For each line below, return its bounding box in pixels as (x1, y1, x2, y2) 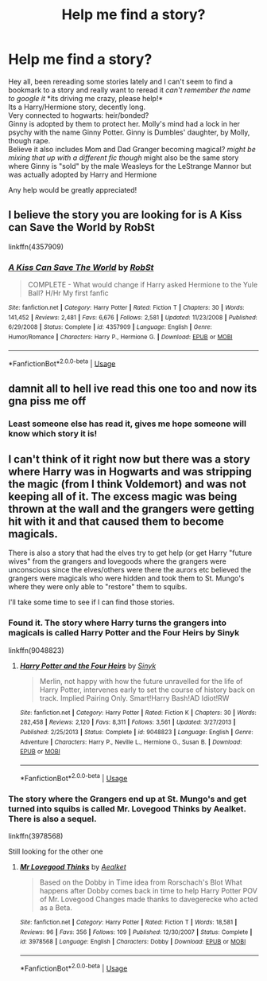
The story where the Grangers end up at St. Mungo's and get (8, 793, 247, 804)
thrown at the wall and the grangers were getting (8, 502, 255, 516)
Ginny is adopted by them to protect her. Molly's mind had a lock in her (8, 119, 241, 128)
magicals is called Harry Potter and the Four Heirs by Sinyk (8, 627, 240, 639)
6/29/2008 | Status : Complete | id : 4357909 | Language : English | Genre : (8, 323, 212, 331)
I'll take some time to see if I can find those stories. (8, 597, 175, 607)
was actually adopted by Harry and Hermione (8, 170, 157, 179)
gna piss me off (8, 394, 87, 408)
